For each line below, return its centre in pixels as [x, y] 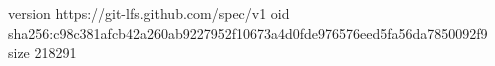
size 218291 [42, 52]
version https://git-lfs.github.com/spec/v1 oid [149, 13]
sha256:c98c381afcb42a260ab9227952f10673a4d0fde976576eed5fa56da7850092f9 [248, 32]
